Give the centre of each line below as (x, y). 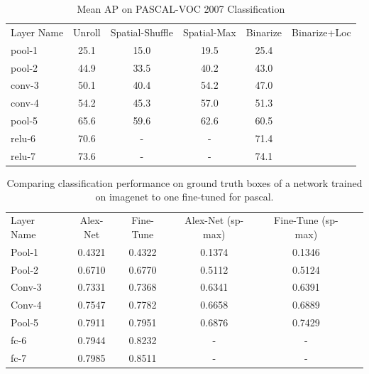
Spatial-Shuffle (142, 32)
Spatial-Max (209, 32)
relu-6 (23, 138)
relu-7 (23, 155)
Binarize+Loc (321, 32)
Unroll (87, 32)
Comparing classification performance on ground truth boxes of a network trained (184, 182)
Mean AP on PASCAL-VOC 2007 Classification (181, 9)
